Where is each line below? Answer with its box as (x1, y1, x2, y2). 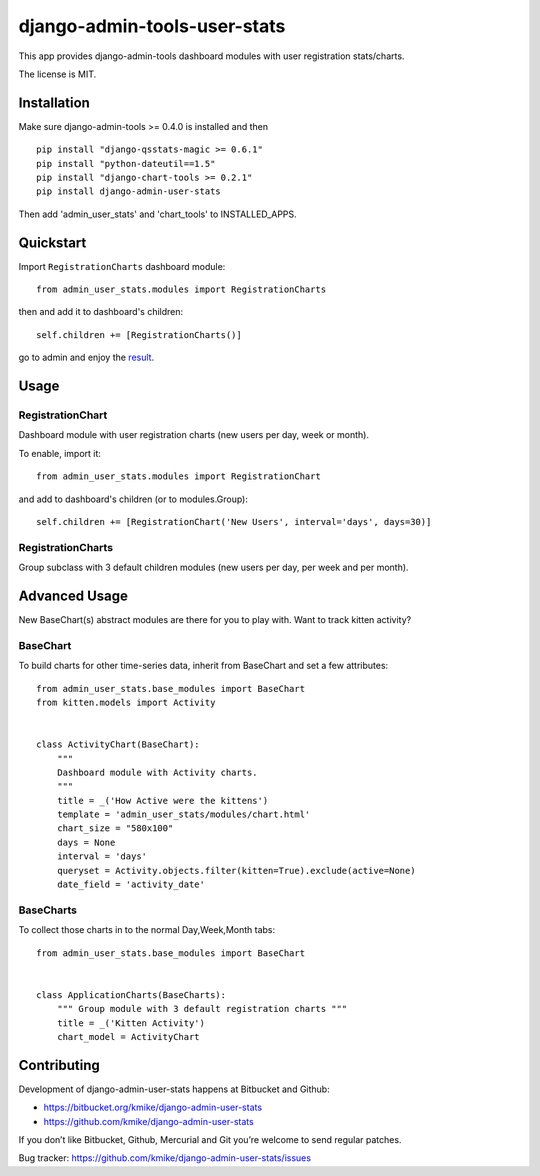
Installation (18, 94, 90, 111)
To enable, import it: (18, 447, 102, 459)
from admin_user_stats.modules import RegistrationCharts (36, 284, 327, 295)
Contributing (18, 1056, 100, 1074)
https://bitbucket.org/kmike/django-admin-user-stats (43, 1101, 263, 1114)
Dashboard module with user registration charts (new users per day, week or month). (18, 429, 370, 441)
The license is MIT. (18, 68, 97, 80)
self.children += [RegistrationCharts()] (36, 329, 242, 340)
